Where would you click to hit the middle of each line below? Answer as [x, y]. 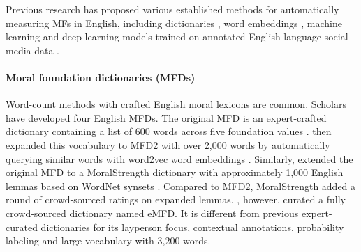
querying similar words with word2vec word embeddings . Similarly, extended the [179, 158]
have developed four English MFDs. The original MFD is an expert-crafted [166, 117]
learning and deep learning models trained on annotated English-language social [177, 37]
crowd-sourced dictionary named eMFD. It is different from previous [152, 213]
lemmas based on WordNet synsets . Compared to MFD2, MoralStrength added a [181, 186]
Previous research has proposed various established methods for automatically [172, 9]
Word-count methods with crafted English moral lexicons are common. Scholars [176, 104]
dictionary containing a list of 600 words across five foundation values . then [169, 131]
